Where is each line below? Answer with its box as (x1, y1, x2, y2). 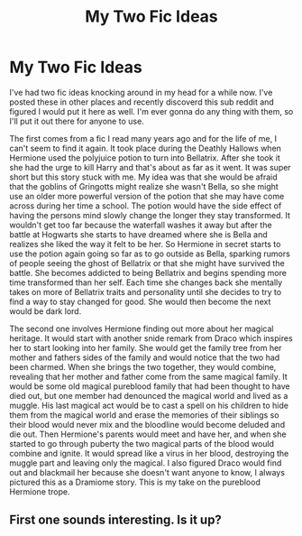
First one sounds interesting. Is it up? (9, 513, 223, 528)
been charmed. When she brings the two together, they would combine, (9, 361, 277, 372)
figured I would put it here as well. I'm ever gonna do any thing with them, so (9, 106, 294, 116)
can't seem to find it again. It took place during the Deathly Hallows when (9, 143, 282, 153)
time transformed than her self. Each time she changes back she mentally (9, 277, 283, 288)
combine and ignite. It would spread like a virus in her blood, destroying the (9, 448, 289, 458)
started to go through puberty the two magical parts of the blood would (9, 438, 275, 448)
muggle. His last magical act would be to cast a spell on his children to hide (9, 400, 288, 411)
